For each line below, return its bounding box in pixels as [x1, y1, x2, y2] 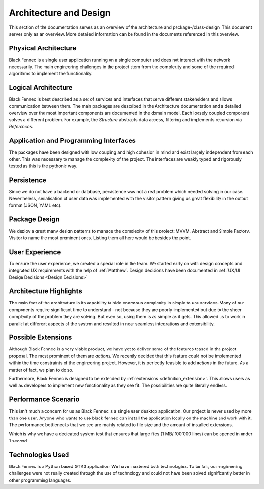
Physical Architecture [9, 44, 77, 52]
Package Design [9, 215, 60, 224]
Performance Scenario [9, 396, 80, 404]
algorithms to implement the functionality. [9, 70, 93, 76]
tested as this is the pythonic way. [9, 163, 78, 169]
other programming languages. [9, 477, 72, 483]
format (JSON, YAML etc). [9, 202, 62, 208]
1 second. [9, 438, 29, 443]
